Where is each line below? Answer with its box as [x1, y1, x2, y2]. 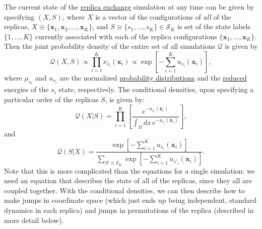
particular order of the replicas [4, 94, 99, 104]
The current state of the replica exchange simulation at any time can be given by [4, 2, 254, 12]
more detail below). [4, 214, 64, 225]
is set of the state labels [177, 21, 250, 32]
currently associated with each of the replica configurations [35, 31, 217, 41]
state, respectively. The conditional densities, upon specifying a [58, 84, 254, 95]
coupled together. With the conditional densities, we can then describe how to [4, 185, 245, 195]
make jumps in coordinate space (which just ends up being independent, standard [4, 195, 257, 205]
